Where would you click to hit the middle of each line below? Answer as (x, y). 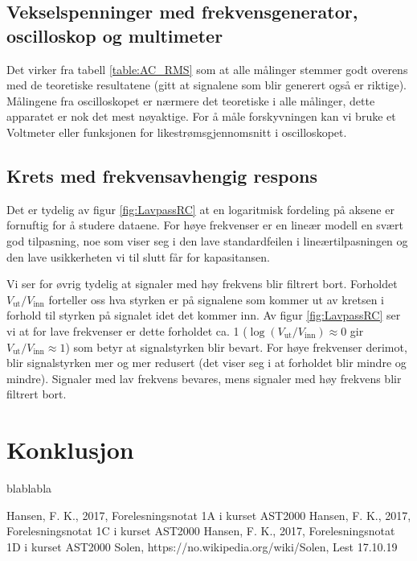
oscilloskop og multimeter (115, 35)
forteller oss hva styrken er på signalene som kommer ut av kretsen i (216, 299)
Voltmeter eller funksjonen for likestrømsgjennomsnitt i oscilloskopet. (177, 132)
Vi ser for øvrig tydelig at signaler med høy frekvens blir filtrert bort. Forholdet (202, 284)
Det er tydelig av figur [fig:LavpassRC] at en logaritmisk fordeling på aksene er (200, 209)
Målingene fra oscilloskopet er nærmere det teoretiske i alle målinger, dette (191, 100)
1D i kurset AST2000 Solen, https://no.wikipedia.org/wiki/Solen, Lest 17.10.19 (202, 546)
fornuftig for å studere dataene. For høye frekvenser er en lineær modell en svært (205, 225)
